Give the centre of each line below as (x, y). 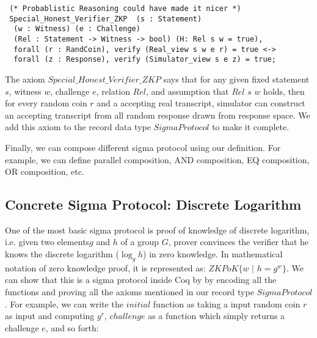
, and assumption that (187, 91)
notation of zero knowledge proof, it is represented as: (105, 267)
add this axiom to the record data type (78, 127)
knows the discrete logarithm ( (62, 254)
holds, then (284, 91)
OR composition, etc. (45, 171)
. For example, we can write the (64, 303)
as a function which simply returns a (217, 316)
